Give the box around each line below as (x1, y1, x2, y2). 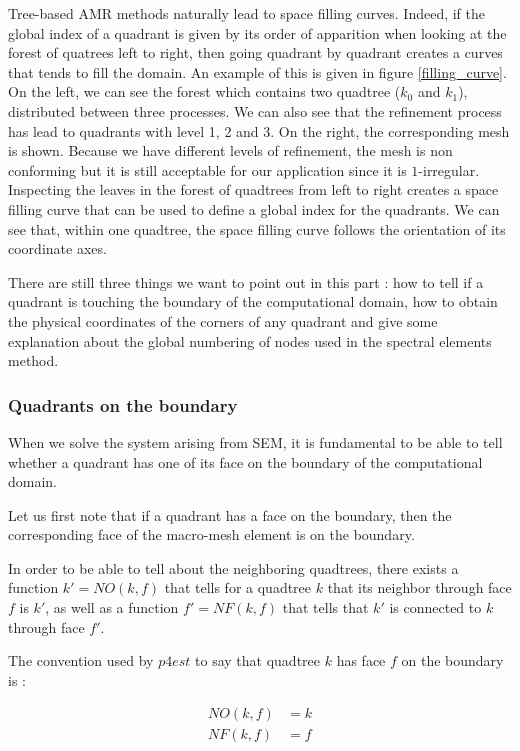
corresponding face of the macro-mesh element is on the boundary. (8, 524, 415, 545)
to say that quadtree (195, 650, 321, 671)
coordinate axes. (8, 238, 107, 259)
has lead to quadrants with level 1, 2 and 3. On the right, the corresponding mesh (8, 120, 510, 141)
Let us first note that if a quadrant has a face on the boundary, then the (8, 504, 452, 525)
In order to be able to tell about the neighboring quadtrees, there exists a (8, 557, 459, 578)
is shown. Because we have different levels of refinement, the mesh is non (8, 140, 453, 161)
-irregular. (418, 159, 480, 180)
